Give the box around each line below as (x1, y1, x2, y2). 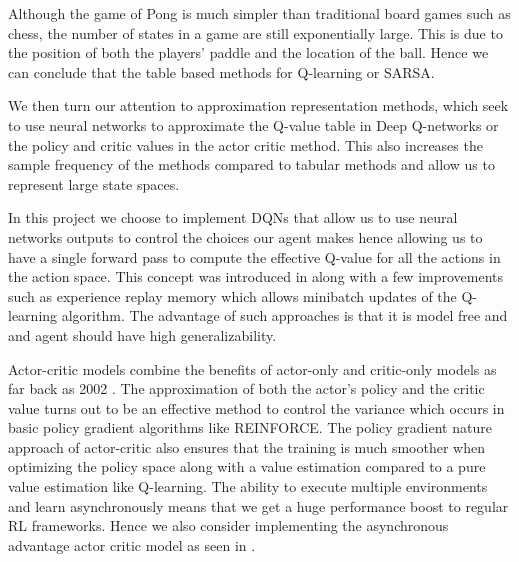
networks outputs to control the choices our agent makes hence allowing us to (8, 226, 483, 247)
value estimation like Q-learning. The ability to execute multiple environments (8, 476, 488, 497)
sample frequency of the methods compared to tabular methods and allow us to (8, 154, 495, 175)
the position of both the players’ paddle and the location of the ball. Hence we (8, 42, 489, 63)
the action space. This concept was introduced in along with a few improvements (8, 266, 504, 287)
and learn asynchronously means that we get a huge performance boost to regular (8, 495, 509, 516)
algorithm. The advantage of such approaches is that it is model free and (61, 305, 508, 326)
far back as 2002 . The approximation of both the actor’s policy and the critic (8, 378, 485, 399)
